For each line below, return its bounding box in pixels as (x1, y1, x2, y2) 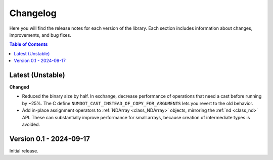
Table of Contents (9, 41, 48, 47)
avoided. (22, 121, 40, 127)
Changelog (9, 8, 57, 19)
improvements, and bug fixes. (9, 32, 72, 38)
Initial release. (9, 147, 38, 153)
